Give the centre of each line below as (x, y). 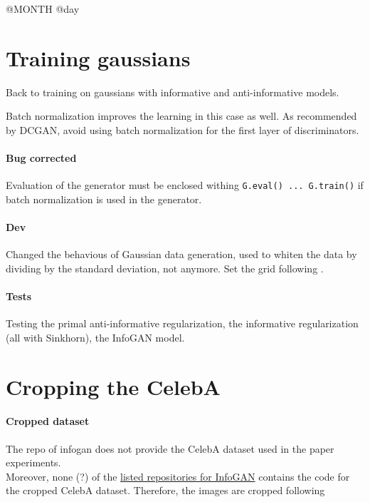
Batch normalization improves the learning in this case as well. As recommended (181, 116)
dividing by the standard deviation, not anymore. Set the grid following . (165, 268)
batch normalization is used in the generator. (104, 199)
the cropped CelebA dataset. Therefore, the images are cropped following (165, 490)
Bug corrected (41, 158)
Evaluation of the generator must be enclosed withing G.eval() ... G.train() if (185, 185)
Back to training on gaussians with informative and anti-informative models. (173, 92)
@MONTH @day (43, 9)
